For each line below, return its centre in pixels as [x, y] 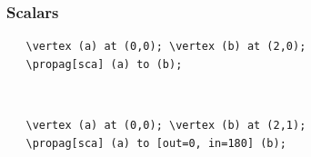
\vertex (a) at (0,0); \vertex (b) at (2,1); [166, 125]
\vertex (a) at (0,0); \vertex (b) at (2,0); [166, 47]
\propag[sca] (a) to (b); [104, 64]
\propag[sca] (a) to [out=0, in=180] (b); [156, 143]
